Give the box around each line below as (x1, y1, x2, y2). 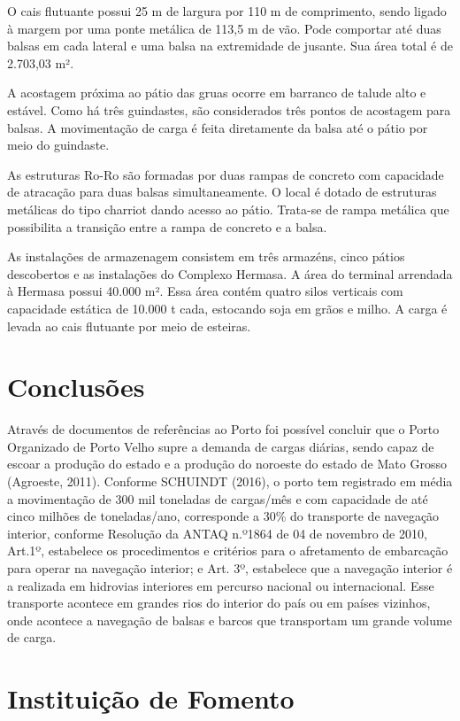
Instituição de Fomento (7, 680, 295, 717)
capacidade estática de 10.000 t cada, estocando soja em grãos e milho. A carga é (7, 298, 448, 317)
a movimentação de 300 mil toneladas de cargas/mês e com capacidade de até (7, 489, 428, 508)
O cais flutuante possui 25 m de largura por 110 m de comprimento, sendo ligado (7, 2, 447, 19)
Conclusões (7, 368, 145, 405)
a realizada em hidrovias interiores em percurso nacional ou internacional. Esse (7, 576, 434, 594)
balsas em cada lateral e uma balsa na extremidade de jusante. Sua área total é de (7, 36, 453, 55)
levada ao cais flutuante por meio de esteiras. (7, 316, 251, 335)
